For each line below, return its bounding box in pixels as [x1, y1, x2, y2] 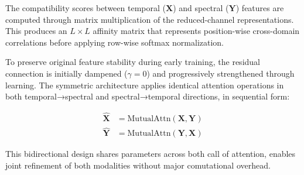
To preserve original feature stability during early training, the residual [5, 56, 260, 68]
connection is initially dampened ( [5, 67, 128, 79]
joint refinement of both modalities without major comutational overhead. [5, 159, 271, 171]
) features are [235, 2, 284, 13]
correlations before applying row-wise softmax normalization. [5, 36, 224, 48]
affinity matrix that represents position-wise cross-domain [93, 25, 300, 37]
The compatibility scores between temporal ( [5, 2, 166, 13]
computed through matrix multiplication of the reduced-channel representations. [5, 13, 294, 25]
